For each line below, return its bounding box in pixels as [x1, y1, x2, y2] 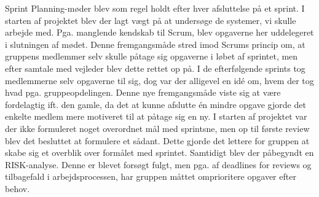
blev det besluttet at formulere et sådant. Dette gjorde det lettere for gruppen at [5, 134, 310, 147]
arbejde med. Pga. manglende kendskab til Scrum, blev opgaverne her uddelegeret [5, 26, 314, 39]
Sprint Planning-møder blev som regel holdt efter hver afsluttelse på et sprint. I [5, 2, 305, 14]
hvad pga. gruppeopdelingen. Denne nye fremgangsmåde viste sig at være [5, 86, 281, 99]
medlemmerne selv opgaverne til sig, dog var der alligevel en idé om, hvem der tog [5, 74, 314, 87]
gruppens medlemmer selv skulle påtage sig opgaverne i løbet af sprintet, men [5, 50, 298, 63]
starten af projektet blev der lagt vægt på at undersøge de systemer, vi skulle [5, 14, 296, 26]
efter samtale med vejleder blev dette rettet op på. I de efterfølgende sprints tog [5, 61, 305, 74]
